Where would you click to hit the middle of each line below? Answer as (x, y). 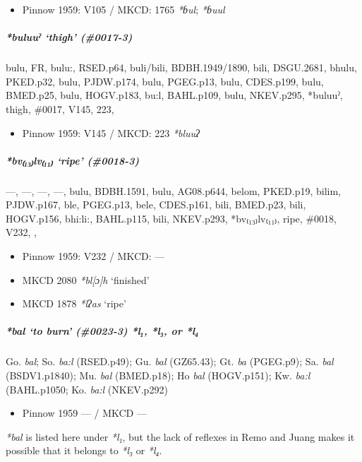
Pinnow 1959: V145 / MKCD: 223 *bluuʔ (111, 132)
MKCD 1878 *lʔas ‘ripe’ (74, 303)
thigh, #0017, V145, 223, (60, 108)
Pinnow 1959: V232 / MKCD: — (93, 256)
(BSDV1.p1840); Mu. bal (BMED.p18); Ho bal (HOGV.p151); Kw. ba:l (158, 375)
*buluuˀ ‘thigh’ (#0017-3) (69, 37)
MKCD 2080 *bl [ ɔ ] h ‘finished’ (86, 279)
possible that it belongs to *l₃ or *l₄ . (84, 450)
